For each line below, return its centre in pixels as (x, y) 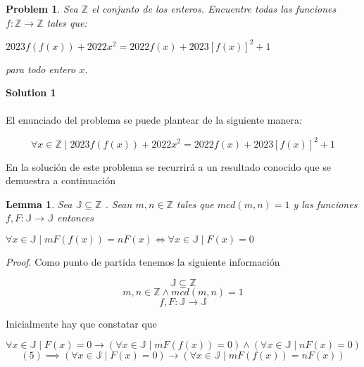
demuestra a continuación (61, 180)
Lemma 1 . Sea (39, 204)
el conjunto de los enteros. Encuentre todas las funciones (214, 8)
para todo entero (41, 69)
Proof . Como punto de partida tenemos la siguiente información (143, 261)
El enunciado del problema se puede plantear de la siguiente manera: (154, 120)
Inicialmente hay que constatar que (81, 323)
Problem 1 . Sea (42, 8)
